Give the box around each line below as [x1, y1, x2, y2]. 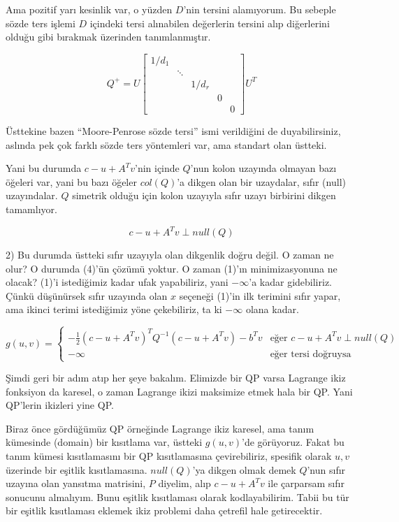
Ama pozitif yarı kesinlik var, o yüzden [6, 2, 173, 16]
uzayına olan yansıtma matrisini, [6, 476, 146, 491]
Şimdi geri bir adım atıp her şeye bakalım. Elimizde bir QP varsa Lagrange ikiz [6, 370, 346, 385]
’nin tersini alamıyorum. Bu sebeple [183, 2, 336, 16]
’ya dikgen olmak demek [192, 462, 296, 477]
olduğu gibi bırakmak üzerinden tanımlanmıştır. [6, 29, 211, 44]
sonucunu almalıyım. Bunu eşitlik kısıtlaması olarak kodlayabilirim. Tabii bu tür [6, 489, 349, 504]
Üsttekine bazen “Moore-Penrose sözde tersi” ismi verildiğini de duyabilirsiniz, [6, 123, 341, 138]
